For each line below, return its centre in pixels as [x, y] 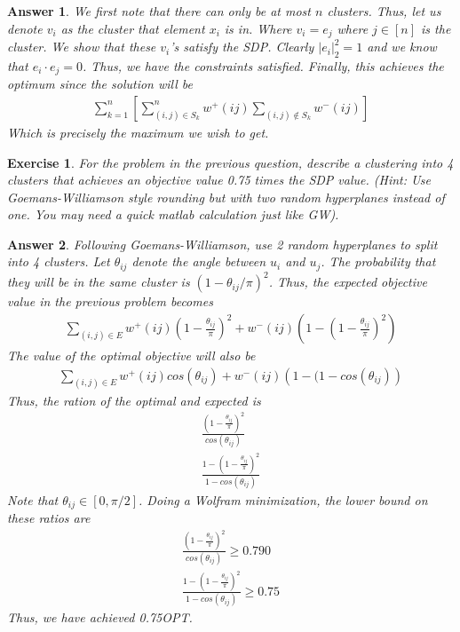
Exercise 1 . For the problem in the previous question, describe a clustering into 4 [230, 162]
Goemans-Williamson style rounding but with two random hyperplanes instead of [226, 197]
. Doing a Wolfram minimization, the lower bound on [283, 499]
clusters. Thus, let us [384, 11]
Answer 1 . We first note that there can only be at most [159, 11]
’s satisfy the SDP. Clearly [242, 47]
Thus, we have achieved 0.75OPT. [100, 617]
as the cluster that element [133, 28]
